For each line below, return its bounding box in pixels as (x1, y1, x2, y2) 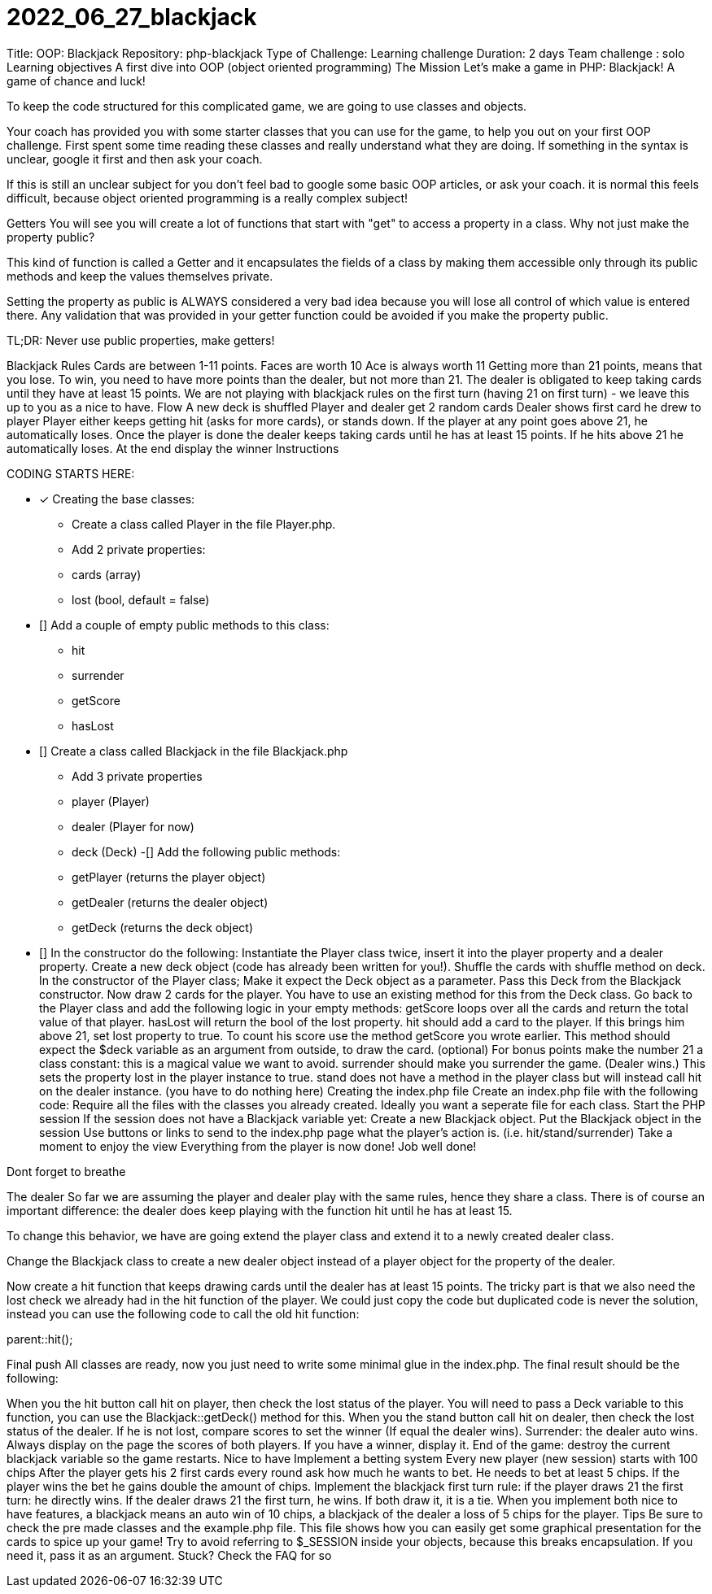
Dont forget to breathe (7, 1164, 126, 1178)
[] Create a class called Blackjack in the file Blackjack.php (39, 743, 348, 758)
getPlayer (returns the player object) (72, 869, 266, 884)
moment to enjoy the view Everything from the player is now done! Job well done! (39, 1139, 477, 1153)
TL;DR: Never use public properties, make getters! (7, 333, 275, 347)
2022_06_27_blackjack (7, 3, 257, 31)
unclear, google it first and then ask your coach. (7, 151, 263, 166)
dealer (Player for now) (72, 819, 194, 834)
